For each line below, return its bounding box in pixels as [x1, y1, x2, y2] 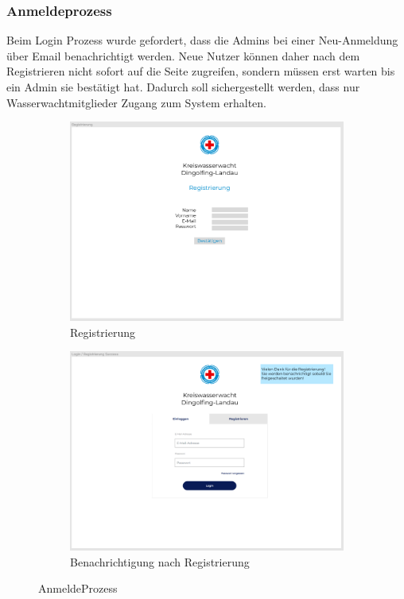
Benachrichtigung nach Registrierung [70, 553, 250, 570]
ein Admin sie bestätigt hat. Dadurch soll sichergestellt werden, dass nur [6, 79, 360, 95]
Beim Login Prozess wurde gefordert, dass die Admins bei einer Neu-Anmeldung [6, 32, 398, 48]
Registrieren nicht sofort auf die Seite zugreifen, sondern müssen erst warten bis [6, 63, 395, 79]
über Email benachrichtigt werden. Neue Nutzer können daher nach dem [6, 47, 360, 64]
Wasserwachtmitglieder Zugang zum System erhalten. [6, 94, 266, 110]
